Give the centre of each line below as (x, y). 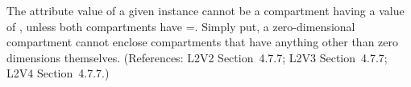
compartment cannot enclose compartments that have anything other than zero (203, 42)
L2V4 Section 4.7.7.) (58, 73)
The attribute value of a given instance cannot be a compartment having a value (205, 10)
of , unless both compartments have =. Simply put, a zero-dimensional (181, 26)
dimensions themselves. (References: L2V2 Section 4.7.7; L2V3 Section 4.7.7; (197, 57)
